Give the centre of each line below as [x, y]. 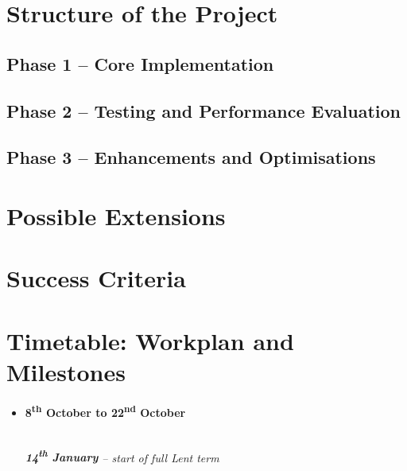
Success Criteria [96, 278]
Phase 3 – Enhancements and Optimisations [191, 157]
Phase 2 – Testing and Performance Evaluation [203, 110]
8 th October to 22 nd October [105, 411]
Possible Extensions [116, 215]
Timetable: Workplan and [150, 340]
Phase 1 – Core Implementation [140, 63]
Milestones [66, 371]
